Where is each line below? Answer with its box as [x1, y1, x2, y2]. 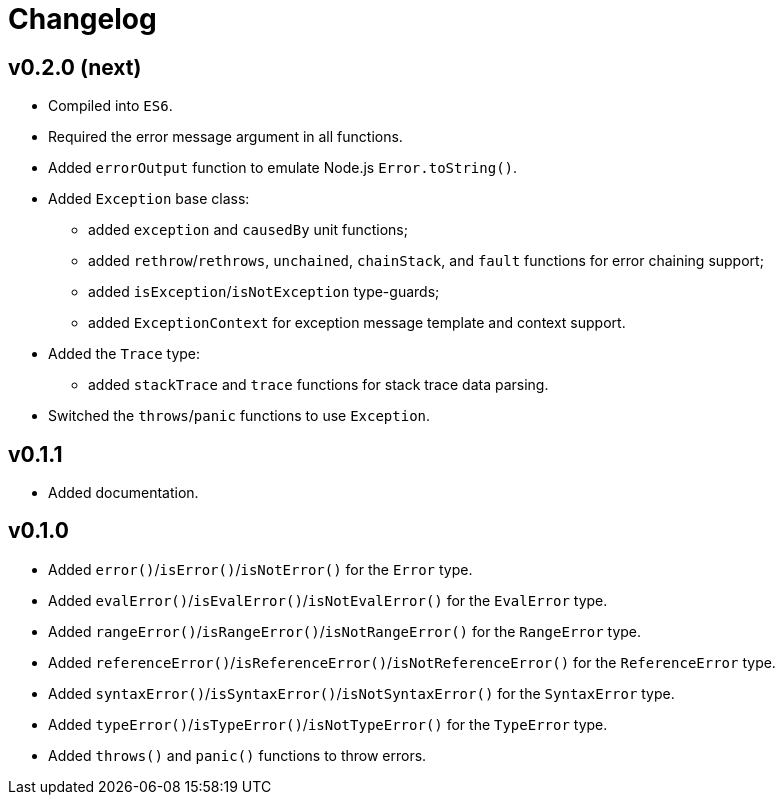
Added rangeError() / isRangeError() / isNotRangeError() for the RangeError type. [48, 622, 642, 640]
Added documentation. [48, 484, 199, 502]
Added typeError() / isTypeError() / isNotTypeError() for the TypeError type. [48, 715, 608, 733]
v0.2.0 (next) [8, 54, 142, 80]
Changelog [8, 2, 157, 36]
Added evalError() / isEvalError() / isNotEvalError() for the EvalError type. [48, 591, 608, 609]
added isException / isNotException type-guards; [88, 283, 440, 301]
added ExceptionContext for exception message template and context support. [88, 314, 626, 332]
